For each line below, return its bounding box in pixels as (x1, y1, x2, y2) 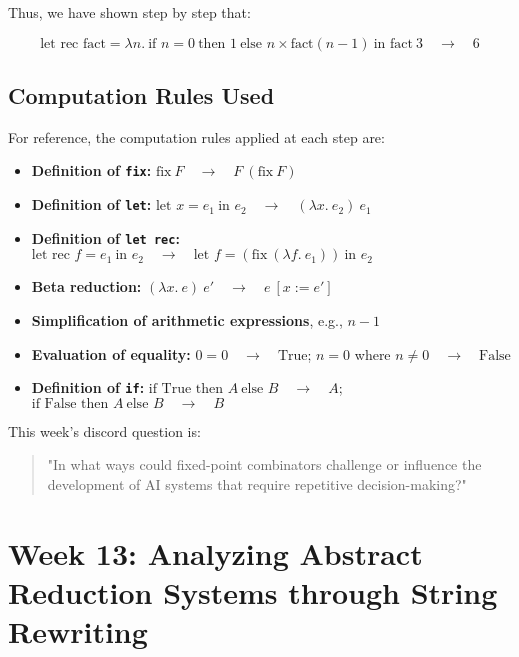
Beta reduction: (31, 276, 142, 297)
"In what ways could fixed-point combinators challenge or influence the (47, 454, 482, 475)
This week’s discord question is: (8, 420, 201, 441)
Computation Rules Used (8, 79, 275, 110)
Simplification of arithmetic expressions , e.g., (31, 309, 343, 330)
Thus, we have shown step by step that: (8, 2, 251, 22)
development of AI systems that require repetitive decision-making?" (47, 473, 467, 494)
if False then (31, 396, 109, 411)
